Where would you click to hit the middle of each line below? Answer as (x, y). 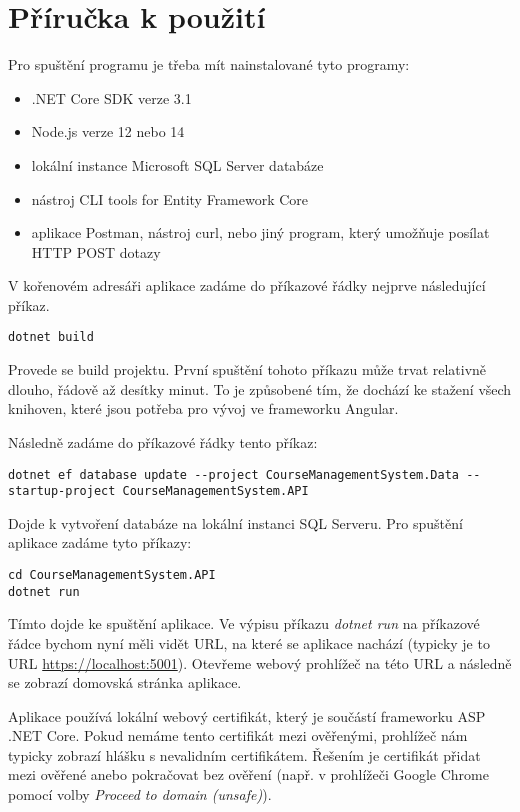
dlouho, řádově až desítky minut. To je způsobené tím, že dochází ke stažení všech (260, 388)
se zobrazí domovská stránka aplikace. (125, 682)
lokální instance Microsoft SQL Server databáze (177, 164)
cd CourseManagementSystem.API (112, 575)
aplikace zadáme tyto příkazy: (100, 542)
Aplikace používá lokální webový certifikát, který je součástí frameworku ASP (247, 715)
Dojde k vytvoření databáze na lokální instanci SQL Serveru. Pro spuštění (235, 522)
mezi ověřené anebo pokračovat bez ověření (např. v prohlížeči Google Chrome (248, 774)
